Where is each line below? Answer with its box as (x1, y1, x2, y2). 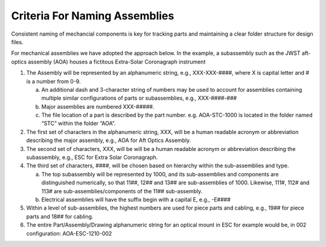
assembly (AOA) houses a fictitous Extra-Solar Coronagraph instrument (28, 58, 206, 65)
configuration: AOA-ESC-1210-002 (26, 229, 112, 237)
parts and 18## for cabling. (26, 213, 94, 220)
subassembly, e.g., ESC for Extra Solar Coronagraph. (26, 154, 158, 161)
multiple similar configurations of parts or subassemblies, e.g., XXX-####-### (41, 94, 237, 102)
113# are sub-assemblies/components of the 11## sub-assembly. (41, 187, 203, 194)
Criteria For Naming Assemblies (11, 9, 174, 22)
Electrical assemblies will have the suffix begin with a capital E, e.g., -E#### (41, 196, 231, 203)
